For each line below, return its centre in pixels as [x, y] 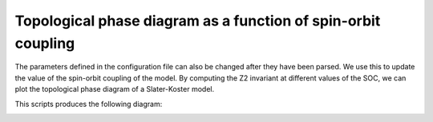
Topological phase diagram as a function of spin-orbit [198, 21]
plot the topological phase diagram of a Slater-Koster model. [115, 89]
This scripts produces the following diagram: [89, 104]
